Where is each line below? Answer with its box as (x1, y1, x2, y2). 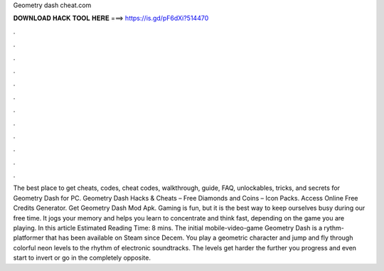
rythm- (324, 224, 344, 233)
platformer (13, 233, 44, 242)
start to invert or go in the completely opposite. (13, 253, 151, 262)
